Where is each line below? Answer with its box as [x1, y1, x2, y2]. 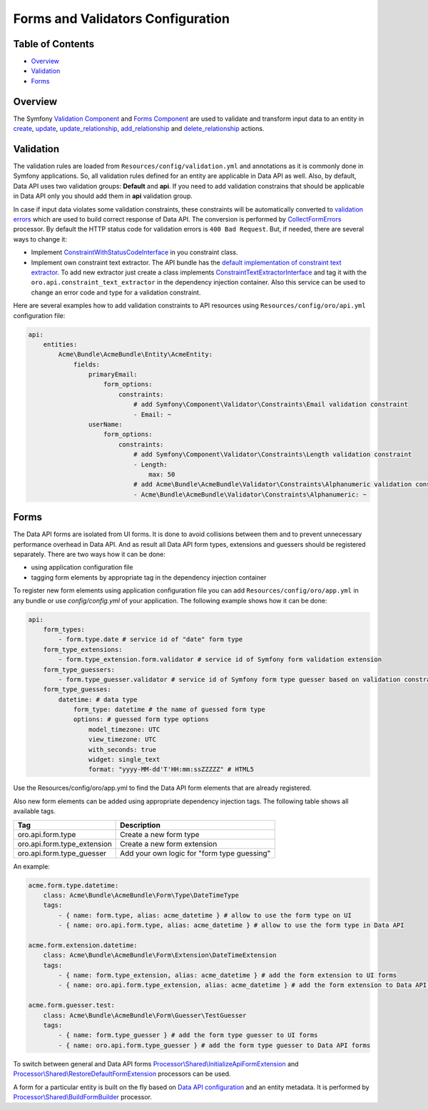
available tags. [13, 807, 56, 816]
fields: [73, 360, 100, 368]
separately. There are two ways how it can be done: [13, 550, 165, 559]
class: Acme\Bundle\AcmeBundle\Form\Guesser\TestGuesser [43, 1011, 247, 1019]
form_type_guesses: [43, 685, 112, 693]
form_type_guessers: [43, 665, 116, 673]
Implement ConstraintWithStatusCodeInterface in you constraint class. [31, 248, 238, 257]
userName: [88, 420, 123, 429]
